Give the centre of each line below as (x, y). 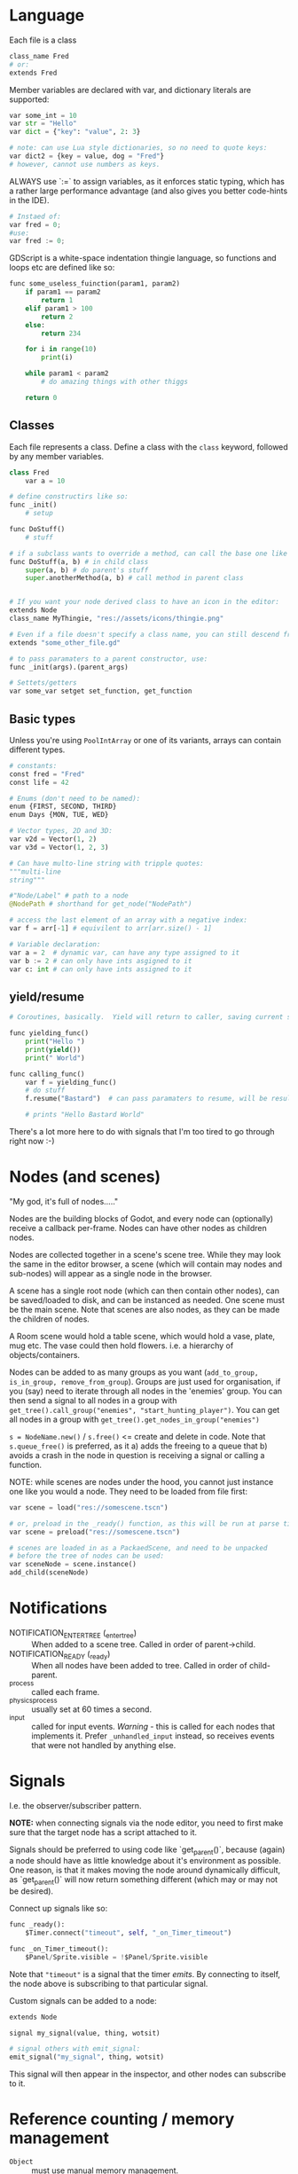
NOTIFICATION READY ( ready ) (60, 1655)
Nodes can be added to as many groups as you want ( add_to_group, (134, 1372)
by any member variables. (57, 456)
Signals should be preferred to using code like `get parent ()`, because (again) (147, 1850)
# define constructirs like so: (69, 497)
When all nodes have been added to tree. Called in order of (139, 1665)
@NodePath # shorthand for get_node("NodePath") (101, 904)
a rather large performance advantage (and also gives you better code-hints (149, 191)
